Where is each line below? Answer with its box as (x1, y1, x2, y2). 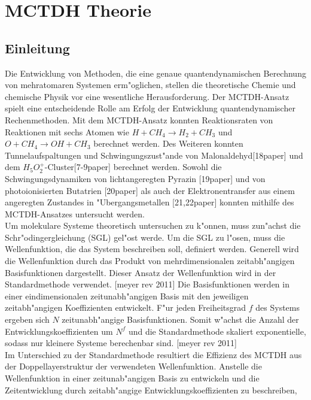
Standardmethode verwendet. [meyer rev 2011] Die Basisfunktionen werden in (5, 278, 289, 290)
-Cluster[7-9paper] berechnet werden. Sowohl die (44, 160, 222, 173)
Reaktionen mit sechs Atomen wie (5, 125, 129, 138)
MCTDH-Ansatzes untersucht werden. (5, 207, 145, 220)
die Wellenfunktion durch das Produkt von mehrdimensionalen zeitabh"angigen (5, 254, 295, 267)
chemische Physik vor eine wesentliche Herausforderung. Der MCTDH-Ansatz (5, 90, 289, 102)
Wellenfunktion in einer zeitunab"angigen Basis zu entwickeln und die (5, 372, 260, 384)
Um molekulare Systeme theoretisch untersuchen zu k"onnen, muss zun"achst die (5, 219, 301, 232)
